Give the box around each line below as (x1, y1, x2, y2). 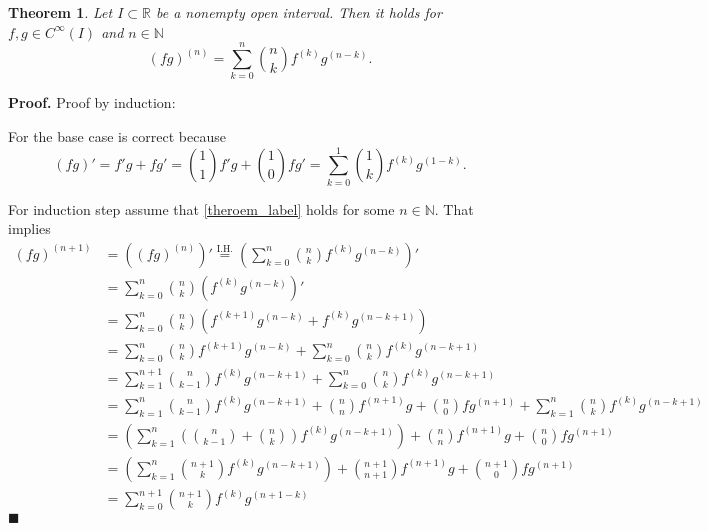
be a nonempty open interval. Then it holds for (155, 2, 442, 22)
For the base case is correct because (8, 125, 226, 146)
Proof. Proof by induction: (8, 92, 176, 113)
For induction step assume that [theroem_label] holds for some (8, 198, 395, 219)
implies (8, 218, 51, 239)
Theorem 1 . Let (8, 2, 113, 22)
